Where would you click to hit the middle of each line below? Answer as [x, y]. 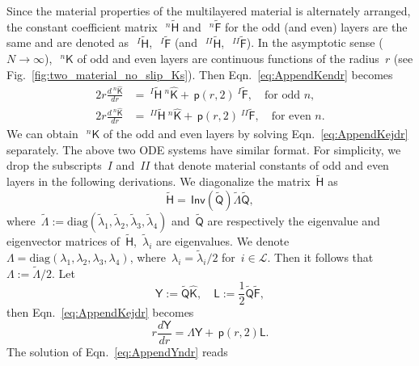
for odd [283, 95]
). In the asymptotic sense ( [315, 42]
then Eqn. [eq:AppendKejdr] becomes [100, 312]
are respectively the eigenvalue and [294, 220]
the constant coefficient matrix [82, 26]
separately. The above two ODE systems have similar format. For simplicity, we [204, 149]
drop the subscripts [54, 165]
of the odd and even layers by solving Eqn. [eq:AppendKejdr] [256, 134]
